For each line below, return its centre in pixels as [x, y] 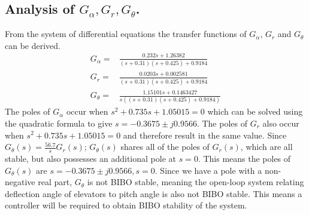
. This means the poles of [244, 158]
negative [20, 182]
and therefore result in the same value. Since [205, 135]
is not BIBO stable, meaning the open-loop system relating [196, 182]
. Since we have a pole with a [208, 170]
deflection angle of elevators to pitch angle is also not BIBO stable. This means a [154, 193]
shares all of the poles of [165, 147]
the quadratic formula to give [59, 123]
